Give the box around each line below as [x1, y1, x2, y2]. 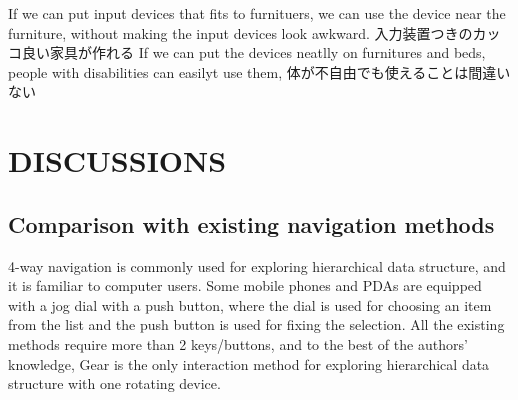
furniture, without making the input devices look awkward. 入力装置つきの [8, 22, 473, 43]
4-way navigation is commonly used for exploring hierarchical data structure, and [8, 255, 506, 276]
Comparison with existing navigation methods [8, 208, 495, 239]
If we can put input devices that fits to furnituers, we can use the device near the [8, 3, 506, 23]
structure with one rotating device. [8, 373, 221, 394]
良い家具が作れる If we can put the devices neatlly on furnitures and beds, [21, 42, 486, 63]
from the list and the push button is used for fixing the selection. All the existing [8, 314, 505, 335]
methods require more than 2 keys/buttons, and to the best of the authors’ [8, 333, 468, 354]
